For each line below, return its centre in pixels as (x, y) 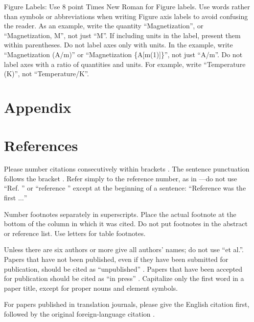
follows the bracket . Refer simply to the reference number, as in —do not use (121, 178)
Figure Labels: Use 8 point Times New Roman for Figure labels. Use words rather (127, 6)
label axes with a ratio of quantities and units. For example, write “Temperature (125, 64)
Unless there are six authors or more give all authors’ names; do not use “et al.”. (124, 249)
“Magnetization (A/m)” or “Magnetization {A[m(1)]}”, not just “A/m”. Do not (123, 54)
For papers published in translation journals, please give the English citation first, (127, 304)
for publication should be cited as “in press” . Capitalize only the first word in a (124, 278)
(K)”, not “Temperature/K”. (46, 74)
